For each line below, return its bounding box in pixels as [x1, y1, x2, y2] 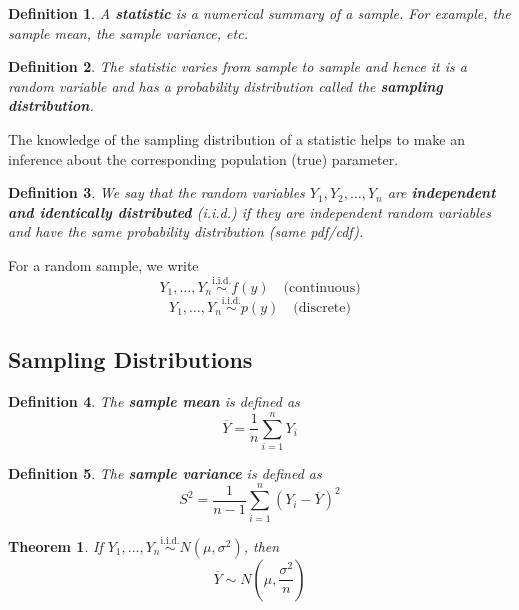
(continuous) [283, 280, 361, 295]
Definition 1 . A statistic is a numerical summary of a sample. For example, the [8, 3, 511, 23]
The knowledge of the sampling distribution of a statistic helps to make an [8, 128, 465, 149]
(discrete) [293, 300, 351, 315]
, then [243, 535, 280, 556]
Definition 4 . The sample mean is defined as [8, 391, 300, 412]
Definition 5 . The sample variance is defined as [8, 462, 322, 483]
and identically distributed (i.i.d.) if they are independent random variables [8, 201, 491, 222]
